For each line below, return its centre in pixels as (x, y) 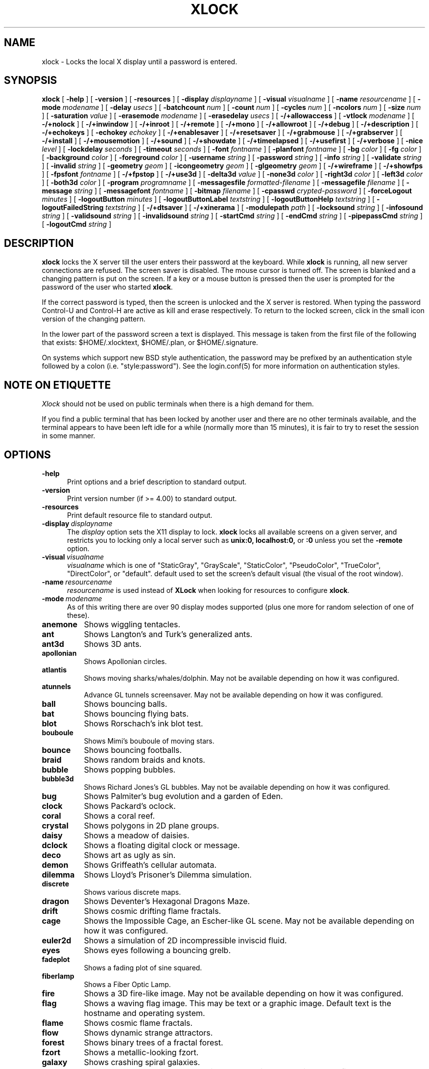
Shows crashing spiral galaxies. (142, 1062)
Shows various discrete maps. (132, 892)
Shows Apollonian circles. (125, 661)
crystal (55, 825)
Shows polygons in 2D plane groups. (152, 825)
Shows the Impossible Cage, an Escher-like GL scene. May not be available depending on (249, 921)
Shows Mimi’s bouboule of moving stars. (149, 741)
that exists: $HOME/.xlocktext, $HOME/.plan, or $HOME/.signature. (150, 343)
